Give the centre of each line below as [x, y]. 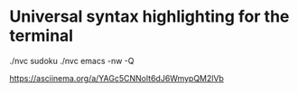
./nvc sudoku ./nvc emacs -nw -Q [72, 60]
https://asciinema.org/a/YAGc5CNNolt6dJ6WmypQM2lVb [116, 78]
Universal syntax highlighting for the [149, 17]
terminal [42, 36]
